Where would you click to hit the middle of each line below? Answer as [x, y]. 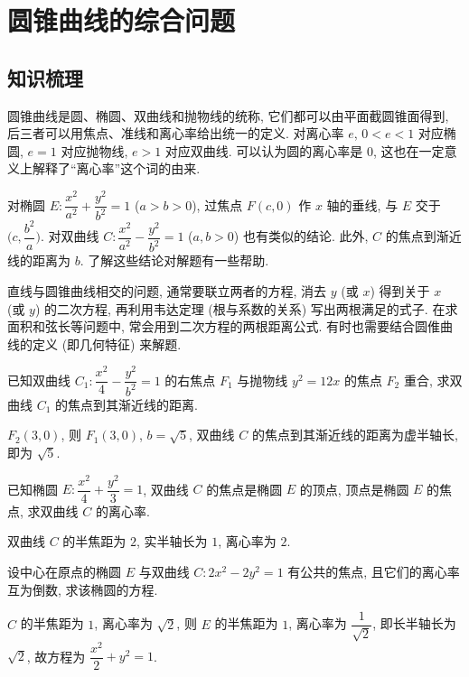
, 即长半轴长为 [414, 623]
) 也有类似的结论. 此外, [301, 236]
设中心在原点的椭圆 [64, 571]
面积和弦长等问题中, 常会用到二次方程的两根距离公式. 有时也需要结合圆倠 [224, 326]
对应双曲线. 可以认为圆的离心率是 [264, 150]
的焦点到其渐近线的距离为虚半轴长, [355, 435]
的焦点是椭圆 [244, 489]
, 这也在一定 [409, 150]
